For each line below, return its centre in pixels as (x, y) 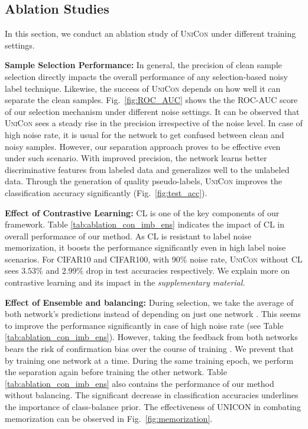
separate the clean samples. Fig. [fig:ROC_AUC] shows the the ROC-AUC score (151, 100)
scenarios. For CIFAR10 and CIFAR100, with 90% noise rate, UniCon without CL (154, 259)
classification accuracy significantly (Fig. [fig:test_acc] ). (106, 192)
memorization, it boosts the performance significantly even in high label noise (145, 247)
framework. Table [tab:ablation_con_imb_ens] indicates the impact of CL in (145, 224)
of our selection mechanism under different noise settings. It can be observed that (152, 111)
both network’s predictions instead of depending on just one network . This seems (153, 314)
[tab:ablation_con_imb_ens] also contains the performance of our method (140, 383)
